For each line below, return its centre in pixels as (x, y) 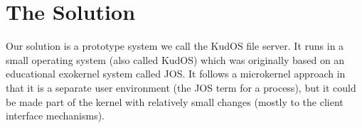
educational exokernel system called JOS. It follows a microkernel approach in (176, 74)
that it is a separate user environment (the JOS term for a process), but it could (181, 87)
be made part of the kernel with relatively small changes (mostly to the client (175, 101)
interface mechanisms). (55, 116)
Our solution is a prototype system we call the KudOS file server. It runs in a (175, 46)
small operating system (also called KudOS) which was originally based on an (175, 59)
